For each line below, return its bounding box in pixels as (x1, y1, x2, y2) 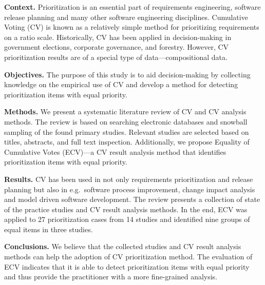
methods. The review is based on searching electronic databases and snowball (4, 116, 248, 127)
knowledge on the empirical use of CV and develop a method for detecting (4, 79, 238, 90)
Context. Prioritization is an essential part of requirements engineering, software (4, 2, 261, 12)
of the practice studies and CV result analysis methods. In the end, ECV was (4, 203, 248, 214)
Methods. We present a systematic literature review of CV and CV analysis (4, 106, 247, 117)
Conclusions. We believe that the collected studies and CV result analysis (4, 241, 241, 252)
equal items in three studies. (4, 223, 93, 234)
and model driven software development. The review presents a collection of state (4, 194, 260, 205)
